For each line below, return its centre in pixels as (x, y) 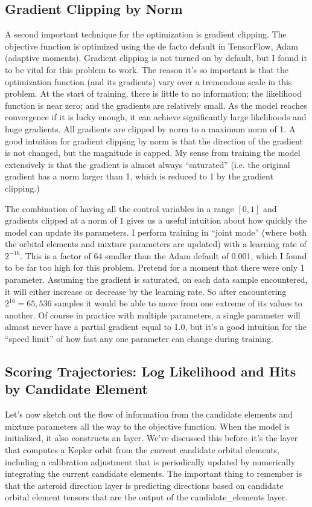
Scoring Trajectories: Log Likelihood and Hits (151, 371)
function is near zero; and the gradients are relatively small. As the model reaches (156, 105)
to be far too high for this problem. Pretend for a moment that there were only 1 (155, 267)
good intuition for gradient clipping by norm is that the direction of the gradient (154, 140)
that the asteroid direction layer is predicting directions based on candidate (144, 485)
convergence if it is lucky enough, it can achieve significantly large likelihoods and (156, 117)
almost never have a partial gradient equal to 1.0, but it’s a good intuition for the (156, 327)
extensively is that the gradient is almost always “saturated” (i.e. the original (148, 164)
